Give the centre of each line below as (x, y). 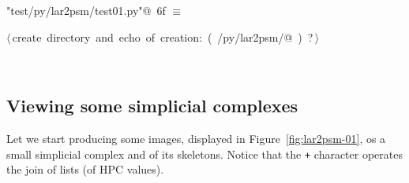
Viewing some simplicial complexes (152, 106)
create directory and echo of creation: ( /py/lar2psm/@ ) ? (163, 37)
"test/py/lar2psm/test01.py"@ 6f (86, 10)
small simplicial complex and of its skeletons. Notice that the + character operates (204, 154)
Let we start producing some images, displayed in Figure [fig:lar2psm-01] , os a (196, 138)
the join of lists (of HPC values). (85, 169)
